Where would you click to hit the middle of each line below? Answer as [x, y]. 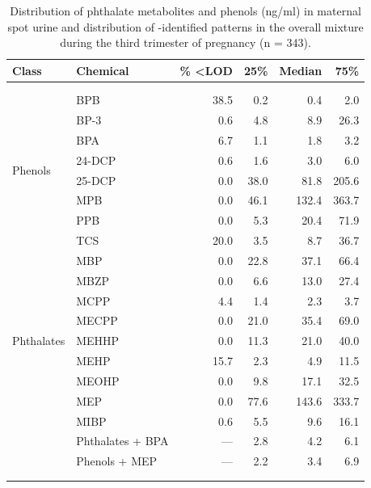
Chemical [103, 70]
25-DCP [96, 180]
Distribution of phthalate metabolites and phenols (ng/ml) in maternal [185, 11]
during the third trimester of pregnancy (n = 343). [185, 42]
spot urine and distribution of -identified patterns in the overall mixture [185, 26]
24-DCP [96, 160]
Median [301, 70]
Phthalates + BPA [122, 441]
